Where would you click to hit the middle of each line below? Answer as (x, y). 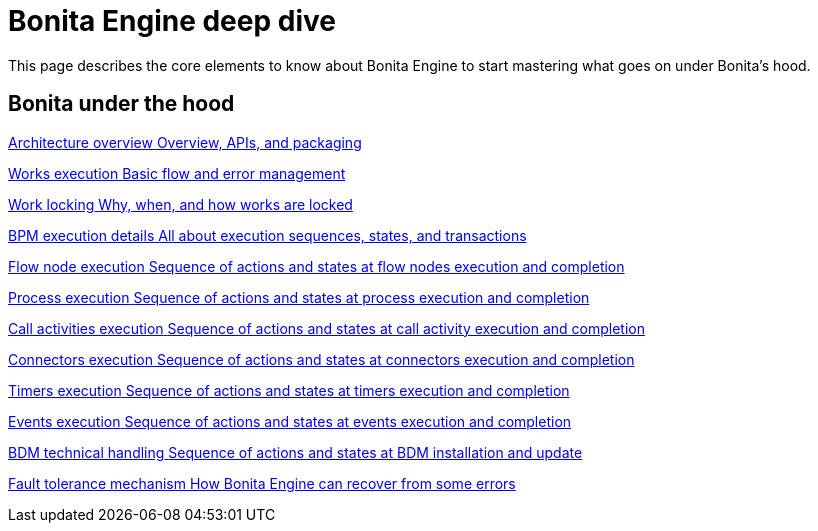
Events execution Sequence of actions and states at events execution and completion (290, 421)
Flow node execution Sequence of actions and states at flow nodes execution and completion (316, 266)
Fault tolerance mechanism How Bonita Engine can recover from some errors (262, 483)
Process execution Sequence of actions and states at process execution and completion (299, 297)
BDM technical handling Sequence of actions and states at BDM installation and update (295, 452)
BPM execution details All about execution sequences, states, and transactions (267, 235)
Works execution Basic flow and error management (177, 173)
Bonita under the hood (121, 104)
